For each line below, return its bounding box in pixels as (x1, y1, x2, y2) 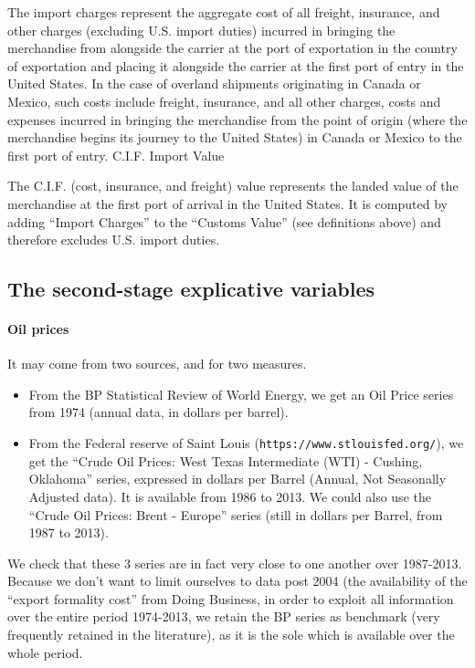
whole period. (7, 642, 83, 662)
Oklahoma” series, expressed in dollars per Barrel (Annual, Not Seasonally (28, 469, 447, 488)
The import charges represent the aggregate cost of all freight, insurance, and (7, 3, 440, 21)
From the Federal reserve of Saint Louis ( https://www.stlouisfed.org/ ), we (28, 433, 464, 453)
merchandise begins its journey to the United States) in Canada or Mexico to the (7, 128, 462, 147)
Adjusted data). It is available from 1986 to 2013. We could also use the (28, 486, 431, 506)
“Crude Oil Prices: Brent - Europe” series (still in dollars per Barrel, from (28, 505, 443, 524)
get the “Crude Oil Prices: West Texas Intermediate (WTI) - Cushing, (28, 451, 423, 470)
